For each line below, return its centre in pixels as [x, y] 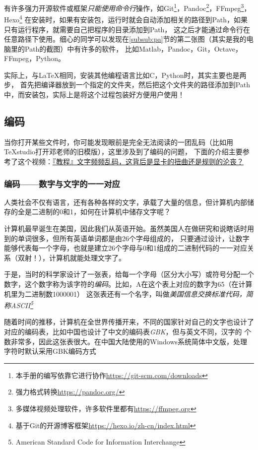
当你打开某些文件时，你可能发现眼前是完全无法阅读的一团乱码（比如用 [119, 142]
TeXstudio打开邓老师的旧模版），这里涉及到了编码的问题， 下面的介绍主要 [123, 152]
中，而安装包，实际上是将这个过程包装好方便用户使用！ [94, 95]
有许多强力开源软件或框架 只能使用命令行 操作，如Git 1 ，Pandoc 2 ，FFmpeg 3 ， [128, 7]
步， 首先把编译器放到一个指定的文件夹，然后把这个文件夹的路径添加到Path [127, 85]
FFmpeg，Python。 [35, 58]
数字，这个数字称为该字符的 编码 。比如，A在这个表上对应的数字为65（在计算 [128, 284]
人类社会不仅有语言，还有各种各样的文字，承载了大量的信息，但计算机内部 [126, 202]
